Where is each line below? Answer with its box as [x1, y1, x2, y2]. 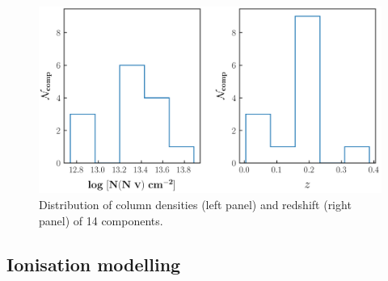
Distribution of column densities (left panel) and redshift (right [39, 196, 352, 213]
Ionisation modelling [6, 251, 181, 276]
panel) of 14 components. [39, 212, 163, 229]
